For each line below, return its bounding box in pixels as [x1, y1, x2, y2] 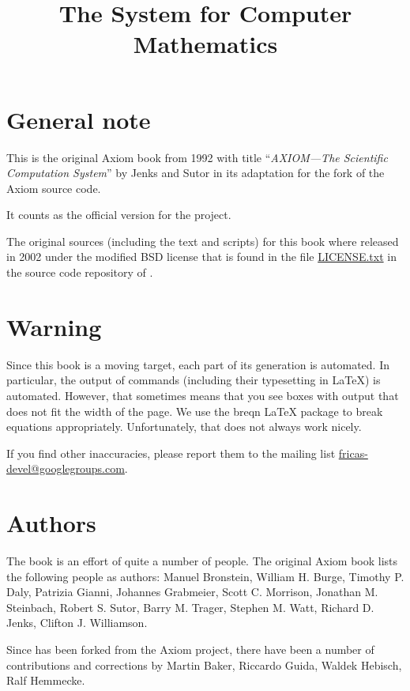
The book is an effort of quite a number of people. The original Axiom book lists [6, 553, 398, 569]
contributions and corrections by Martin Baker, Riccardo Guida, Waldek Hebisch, [6, 656, 402, 673]
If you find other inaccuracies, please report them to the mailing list [6, 444, 336, 461]
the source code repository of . [6, 264, 153, 281]
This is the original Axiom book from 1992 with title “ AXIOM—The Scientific [6, 149, 388, 165]
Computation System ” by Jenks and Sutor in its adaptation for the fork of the [6, 164, 385, 181]
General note [6, 103, 151, 135]
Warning [6, 310, 102, 342]
